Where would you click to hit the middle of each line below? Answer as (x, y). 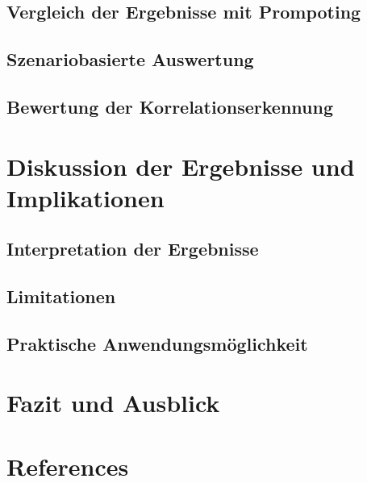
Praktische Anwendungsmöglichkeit (157, 343)
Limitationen (61, 296)
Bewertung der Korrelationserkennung (170, 106)
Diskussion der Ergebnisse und (181, 166)
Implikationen (85, 197)
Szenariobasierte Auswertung (130, 59)
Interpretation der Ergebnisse (133, 249)
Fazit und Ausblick (113, 403)
